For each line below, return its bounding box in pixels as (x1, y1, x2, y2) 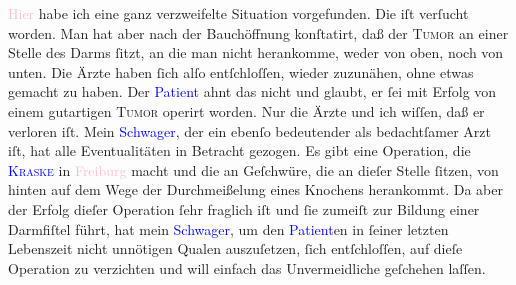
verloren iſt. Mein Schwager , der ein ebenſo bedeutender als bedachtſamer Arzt (8, 120, 491, 141)
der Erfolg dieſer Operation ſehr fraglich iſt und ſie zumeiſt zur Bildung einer (8, 198, 480, 219)
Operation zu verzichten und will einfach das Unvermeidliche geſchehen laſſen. (8, 257, 486, 278)
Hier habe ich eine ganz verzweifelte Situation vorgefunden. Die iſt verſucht (8, 3, 469, 23)
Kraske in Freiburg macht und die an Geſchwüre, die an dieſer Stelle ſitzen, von (8, 159, 499, 180)
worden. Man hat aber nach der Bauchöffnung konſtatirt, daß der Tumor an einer (8, 22, 509, 43)
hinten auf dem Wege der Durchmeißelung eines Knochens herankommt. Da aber (8, 179, 503, 200)
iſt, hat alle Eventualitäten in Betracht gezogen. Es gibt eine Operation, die (8, 140, 471, 161)
